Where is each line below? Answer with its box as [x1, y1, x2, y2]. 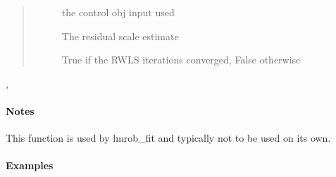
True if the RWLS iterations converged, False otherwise [61, 52, 301, 67]
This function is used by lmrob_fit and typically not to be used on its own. [6, 130, 331, 145]
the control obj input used [61, 5, 175, 19]
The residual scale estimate [61, 28, 179, 43]
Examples [6, 158, 54, 173]
